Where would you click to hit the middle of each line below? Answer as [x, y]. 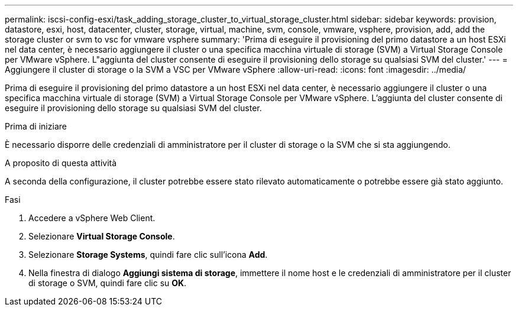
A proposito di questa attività [61, 163]
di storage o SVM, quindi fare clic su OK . [108, 283]
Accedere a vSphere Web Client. [92, 218]
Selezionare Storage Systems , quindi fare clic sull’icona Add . [148, 255]
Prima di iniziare [36, 126]
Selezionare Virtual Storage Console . [102, 236]
